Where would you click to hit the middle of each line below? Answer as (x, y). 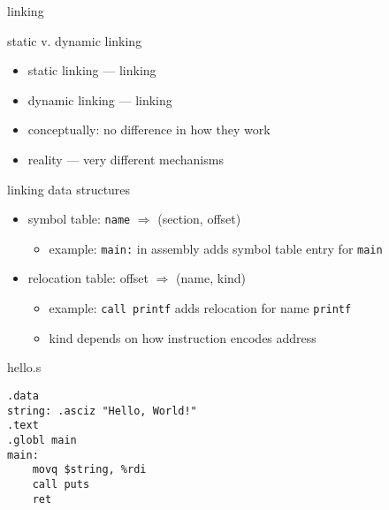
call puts (61, 484)
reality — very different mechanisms (126, 159)
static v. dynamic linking (75, 40)
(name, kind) (211, 278)
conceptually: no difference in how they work (149, 129)
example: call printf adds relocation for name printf (200, 308)
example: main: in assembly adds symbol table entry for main (216, 248)
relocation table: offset (88, 278)
